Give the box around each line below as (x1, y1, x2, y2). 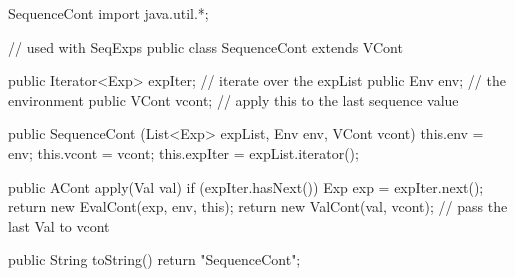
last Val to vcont (8, 215, 110, 236)
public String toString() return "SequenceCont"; (8, 249, 301, 270)
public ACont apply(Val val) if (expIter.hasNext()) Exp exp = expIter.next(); (8, 176, 484, 197)
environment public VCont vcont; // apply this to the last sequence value (8, 89, 459, 110)
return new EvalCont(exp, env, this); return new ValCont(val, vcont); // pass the (8, 196, 508, 217)
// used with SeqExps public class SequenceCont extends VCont (8, 36, 403, 57)
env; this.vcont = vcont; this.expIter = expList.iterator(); (8, 142, 359, 163)
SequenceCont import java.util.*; (8, 3, 209, 23)
